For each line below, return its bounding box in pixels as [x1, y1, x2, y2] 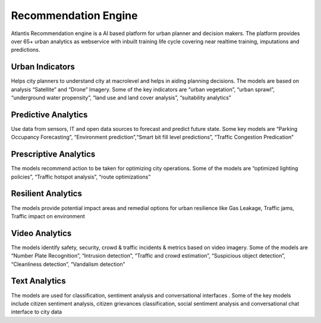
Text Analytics [11, 276, 66, 286]
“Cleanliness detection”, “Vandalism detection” [11, 261, 125, 268]
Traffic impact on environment [11, 212, 86, 219]
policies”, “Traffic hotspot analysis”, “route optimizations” [11, 173, 151, 180]
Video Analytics [11, 228, 72, 238]
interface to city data [11, 308, 62, 315]
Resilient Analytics [11, 189, 83, 199]
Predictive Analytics [11, 109, 88, 120]
